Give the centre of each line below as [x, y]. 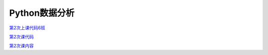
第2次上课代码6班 [27, 28]
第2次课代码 [22, 37]
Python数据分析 [42, 13]
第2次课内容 [22, 46]
